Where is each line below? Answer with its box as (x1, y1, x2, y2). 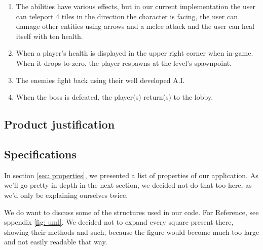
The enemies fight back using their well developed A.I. (16, 74, 185, 85)
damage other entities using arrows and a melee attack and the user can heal (16, 21, 254, 31)
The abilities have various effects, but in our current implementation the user (16, 1, 256, 11)
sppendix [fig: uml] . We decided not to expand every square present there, (4, 217, 234, 227)
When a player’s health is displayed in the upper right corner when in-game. (16, 48, 253, 58)
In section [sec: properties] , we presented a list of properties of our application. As (4, 170, 258, 180)
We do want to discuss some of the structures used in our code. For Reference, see (4, 206, 259, 217)
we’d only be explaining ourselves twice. (4, 189, 128, 200)
